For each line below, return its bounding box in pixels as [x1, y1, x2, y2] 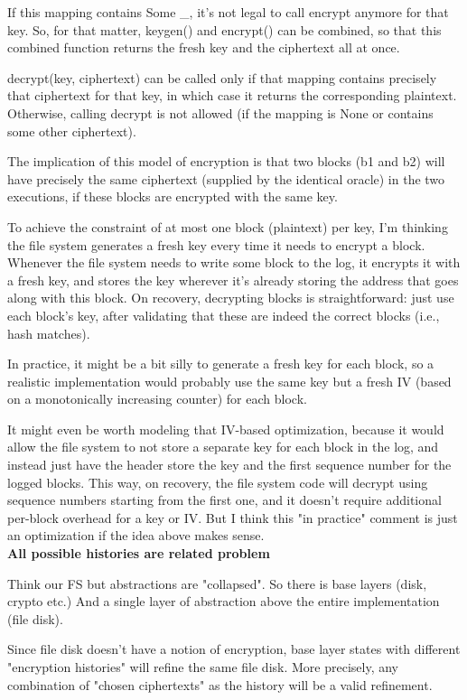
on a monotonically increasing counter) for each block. [7, 389, 307, 408]
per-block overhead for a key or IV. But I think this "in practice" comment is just [7, 508, 458, 527]
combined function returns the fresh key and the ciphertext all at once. [7, 38, 400, 57]
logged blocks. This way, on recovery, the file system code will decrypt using [7, 472, 428, 491]
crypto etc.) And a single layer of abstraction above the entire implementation [7, 592, 440, 611]
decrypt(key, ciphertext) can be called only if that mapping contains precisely [7, 68, 437, 87]
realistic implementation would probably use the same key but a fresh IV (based [7, 371, 452, 390]
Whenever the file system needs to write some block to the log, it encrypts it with [7, 253, 461, 272]
